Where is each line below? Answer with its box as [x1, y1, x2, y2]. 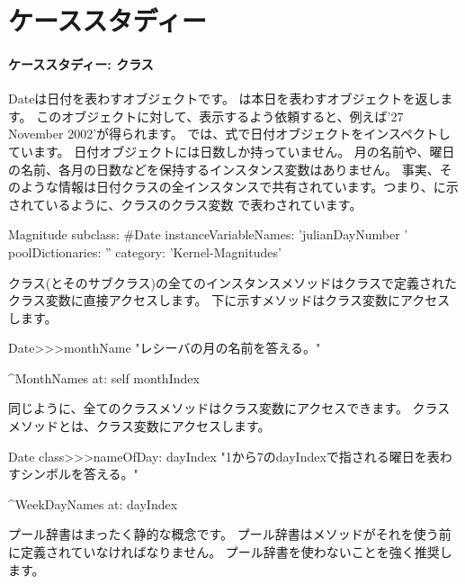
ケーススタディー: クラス [8, 54, 154, 73]
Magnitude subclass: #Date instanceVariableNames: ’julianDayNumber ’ [8, 225, 408, 244]
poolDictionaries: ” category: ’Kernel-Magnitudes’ [8, 242, 282, 261]
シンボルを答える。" [20, 464, 139, 483]
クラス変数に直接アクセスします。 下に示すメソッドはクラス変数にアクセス [8, 291, 451, 310]
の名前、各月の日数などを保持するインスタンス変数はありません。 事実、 [8, 159, 440, 178]
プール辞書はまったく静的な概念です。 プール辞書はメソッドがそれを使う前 [8, 525, 452, 544]
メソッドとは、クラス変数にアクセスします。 [8, 417, 271, 436]
